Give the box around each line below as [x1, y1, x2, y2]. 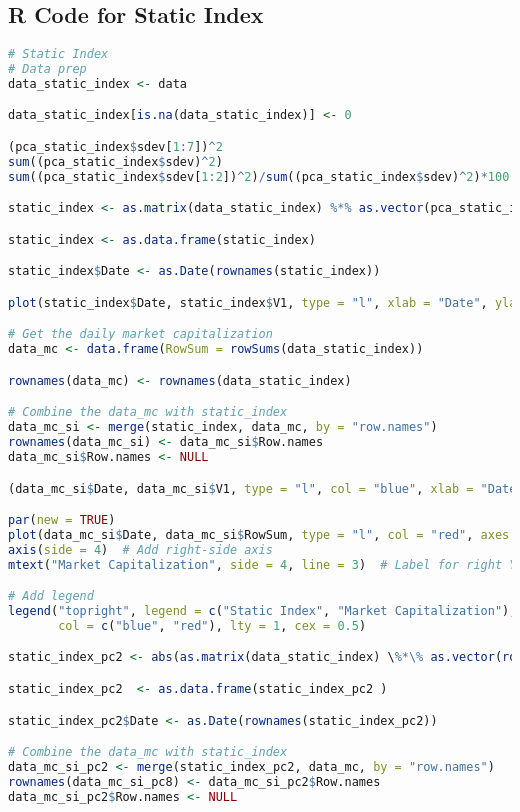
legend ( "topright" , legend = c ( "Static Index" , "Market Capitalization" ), [8, 604, 517, 619]
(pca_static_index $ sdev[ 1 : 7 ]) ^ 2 [8, 140, 223, 155]
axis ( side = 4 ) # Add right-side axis [8, 542, 273, 557]
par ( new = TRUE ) [8, 513, 116, 528]
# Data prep [8, 62, 87, 77]
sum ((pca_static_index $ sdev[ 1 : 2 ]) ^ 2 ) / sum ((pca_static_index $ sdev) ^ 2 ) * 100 [8, 169, 510, 184]
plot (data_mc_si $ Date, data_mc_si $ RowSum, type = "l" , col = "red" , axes [8, 527, 510, 542]
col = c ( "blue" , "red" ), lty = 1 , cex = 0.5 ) [58, 618, 367, 633]
